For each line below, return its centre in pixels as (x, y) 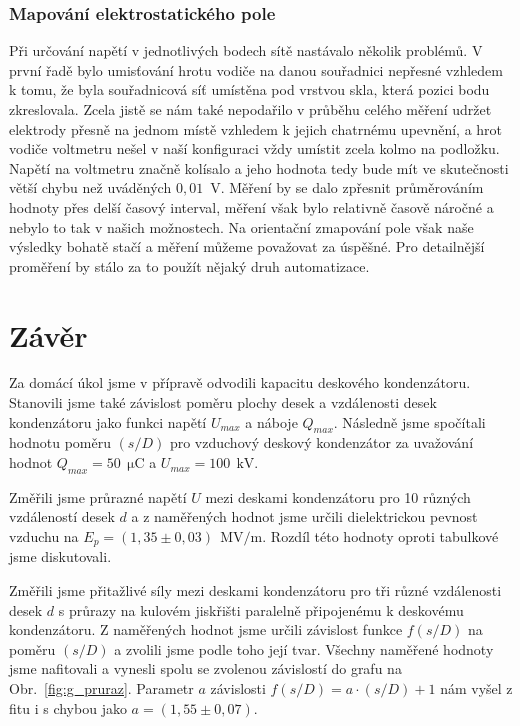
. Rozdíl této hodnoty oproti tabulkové (380, 536)
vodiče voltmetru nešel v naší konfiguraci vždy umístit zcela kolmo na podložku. (254, 148)
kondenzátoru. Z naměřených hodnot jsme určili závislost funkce (206, 629)
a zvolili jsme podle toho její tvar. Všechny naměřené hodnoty (304, 648)
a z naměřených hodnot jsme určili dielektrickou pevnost (304, 516)
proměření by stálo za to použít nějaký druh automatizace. (189, 265)
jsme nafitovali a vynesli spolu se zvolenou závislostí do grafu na (205, 668)
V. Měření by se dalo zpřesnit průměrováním (347, 187)
